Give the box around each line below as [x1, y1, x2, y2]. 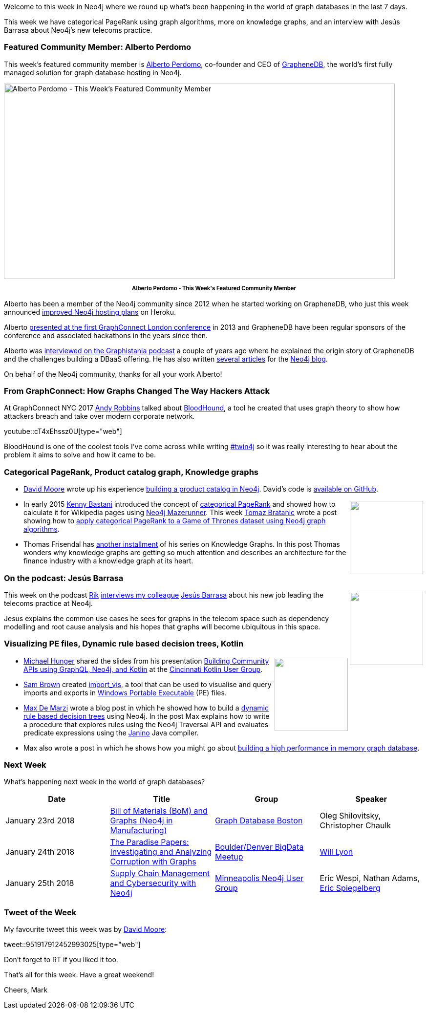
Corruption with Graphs [110, 857, 196, 867]
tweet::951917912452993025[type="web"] [4, 940, 141, 949]
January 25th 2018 [5, 878, 74, 888]
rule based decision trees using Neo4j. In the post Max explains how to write [23, 711, 270, 720]
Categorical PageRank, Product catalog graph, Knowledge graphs [4, 467, 259, 477]
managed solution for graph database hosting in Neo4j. [4, 68, 182, 77]
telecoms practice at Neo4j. [4, 599, 93, 607]
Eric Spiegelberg [320, 883, 381, 893]
